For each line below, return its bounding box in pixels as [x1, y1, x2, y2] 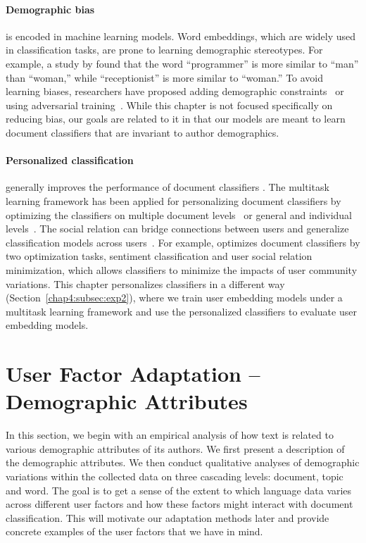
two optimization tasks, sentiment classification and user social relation [6, 249, 313, 263]
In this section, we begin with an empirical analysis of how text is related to [6, 427, 334, 442]
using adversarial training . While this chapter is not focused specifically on [6, 97, 333, 112]
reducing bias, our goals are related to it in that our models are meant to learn [6, 111, 346, 126]
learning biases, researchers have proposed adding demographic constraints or [6, 84, 344, 99]
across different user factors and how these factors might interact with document [6, 497, 353, 511]
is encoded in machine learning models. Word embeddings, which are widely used [6, 28, 356, 43]
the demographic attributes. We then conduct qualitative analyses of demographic [6, 455, 360, 470]
